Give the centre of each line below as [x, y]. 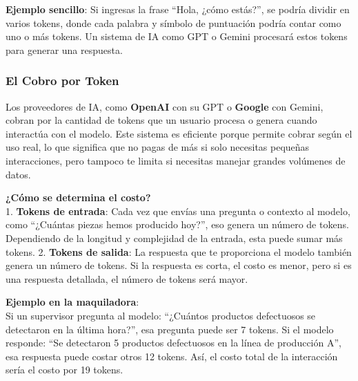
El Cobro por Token [62, 81]
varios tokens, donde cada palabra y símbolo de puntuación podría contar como [173, 22]
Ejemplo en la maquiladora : [72, 302]
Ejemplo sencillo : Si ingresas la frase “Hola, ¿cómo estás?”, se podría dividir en [178, 9]
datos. [18, 174]
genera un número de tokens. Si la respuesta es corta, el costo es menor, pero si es [179, 265]
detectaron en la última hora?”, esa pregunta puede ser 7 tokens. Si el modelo [170, 329]
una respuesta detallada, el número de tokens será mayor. [127, 278]
